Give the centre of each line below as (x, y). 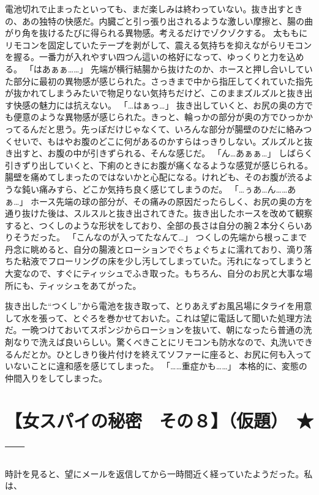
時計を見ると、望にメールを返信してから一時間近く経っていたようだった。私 (159, 473)
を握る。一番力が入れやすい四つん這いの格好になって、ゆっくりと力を (146, 57)
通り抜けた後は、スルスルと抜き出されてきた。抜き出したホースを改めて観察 (159, 213)
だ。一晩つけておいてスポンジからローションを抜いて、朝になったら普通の (154, 330)
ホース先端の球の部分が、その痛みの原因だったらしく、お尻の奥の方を (172, 201)
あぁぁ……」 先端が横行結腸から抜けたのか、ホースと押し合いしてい (177, 68)
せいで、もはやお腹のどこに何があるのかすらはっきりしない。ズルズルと (159, 141)
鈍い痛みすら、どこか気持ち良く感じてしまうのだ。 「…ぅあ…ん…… (155, 189)
